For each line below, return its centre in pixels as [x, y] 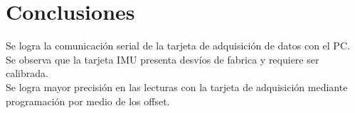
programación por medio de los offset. [88, 101]
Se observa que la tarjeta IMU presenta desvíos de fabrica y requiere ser [163, 59]
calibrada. [27, 73]
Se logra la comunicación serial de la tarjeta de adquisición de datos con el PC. [178, 46]
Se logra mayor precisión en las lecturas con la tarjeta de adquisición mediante [177, 87]
